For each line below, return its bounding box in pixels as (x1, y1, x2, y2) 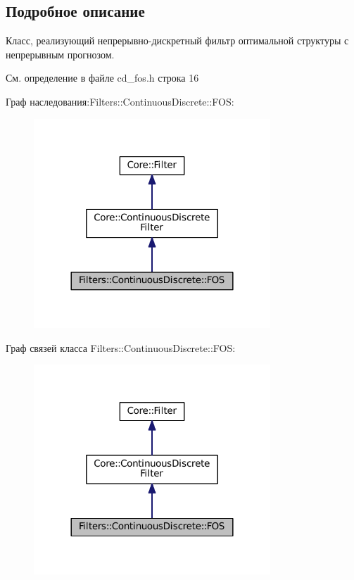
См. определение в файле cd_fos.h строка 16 (6, 70, 199, 85)
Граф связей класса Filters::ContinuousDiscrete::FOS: (6, 340, 236, 355)
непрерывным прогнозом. (6, 46, 115, 61)
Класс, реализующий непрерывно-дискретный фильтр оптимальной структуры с (6, 33, 349, 48)
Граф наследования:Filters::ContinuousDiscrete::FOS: (6, 94, 234, 108)
